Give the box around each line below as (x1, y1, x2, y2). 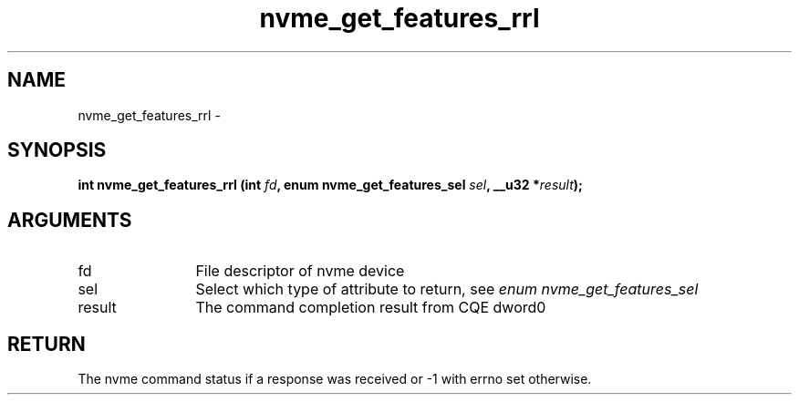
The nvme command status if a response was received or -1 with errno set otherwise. (78, 371, 592, 387)
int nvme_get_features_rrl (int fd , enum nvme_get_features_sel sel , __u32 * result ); (78, 177, 583, 193)
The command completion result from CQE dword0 (195, 298, 546, 317)
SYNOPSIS (7, 139, 107, 162)
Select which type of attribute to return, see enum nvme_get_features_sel (195, 280, 699, 299)
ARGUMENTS (7, 208, 132, 232)
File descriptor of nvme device (195, 262, 405, 281)
